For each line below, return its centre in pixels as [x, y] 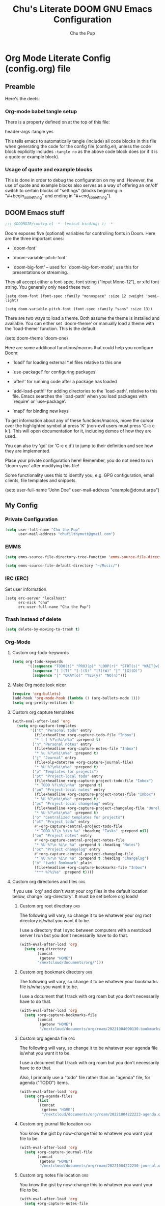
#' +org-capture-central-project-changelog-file [84, 854]
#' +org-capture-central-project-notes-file [79, 840]
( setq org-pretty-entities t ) [43, 703]
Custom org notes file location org [54, 1175]
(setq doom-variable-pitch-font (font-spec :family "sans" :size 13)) [79, 309]
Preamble [20, 87]
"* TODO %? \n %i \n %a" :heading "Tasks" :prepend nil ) [91, 831]
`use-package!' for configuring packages [54, 372]
